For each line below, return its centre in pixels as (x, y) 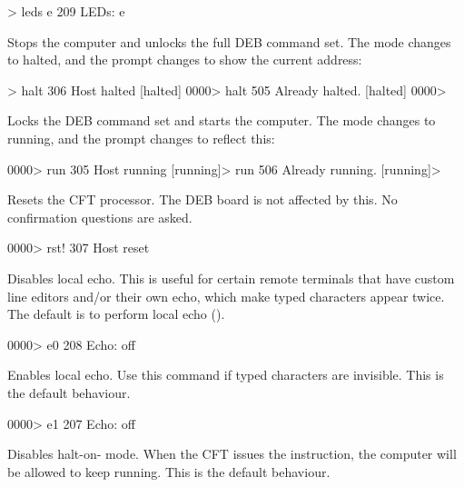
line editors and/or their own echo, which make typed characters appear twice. (226, 296)
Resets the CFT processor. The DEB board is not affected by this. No (202, 199)
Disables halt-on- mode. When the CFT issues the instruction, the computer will (232, 454)
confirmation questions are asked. (100, 217)
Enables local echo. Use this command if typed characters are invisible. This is (226, 375)
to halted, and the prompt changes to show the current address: (185, 60)
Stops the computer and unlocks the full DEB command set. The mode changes (229, 41)
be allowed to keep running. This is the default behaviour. (169, 471)
